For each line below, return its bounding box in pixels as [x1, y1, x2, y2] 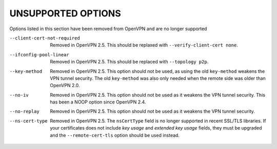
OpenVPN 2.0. [50, 82, 80, 89]
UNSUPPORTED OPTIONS [9, 8, 121, 19]
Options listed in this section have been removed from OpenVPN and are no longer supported [9, 26, 207, 32]
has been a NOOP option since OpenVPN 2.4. [50, 99, 146, 105]
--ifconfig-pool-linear [9, 52, 69, 57]
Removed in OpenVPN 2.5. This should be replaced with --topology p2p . [50, 59, 209, 65]
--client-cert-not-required [9, 35, 81, 41]
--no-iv [9, 92, 29, 98]
